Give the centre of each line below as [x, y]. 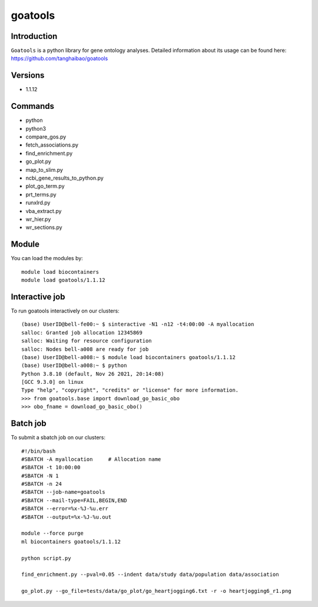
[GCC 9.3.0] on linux [52, 382]
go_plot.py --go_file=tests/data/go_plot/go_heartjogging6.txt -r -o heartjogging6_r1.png [156, 591]
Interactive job [38, 296]
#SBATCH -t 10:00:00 [51, 467]
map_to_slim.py [44, 170]
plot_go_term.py [45, 186]
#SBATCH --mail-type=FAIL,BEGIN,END [74, 500]
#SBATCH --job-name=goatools [63, 492]
